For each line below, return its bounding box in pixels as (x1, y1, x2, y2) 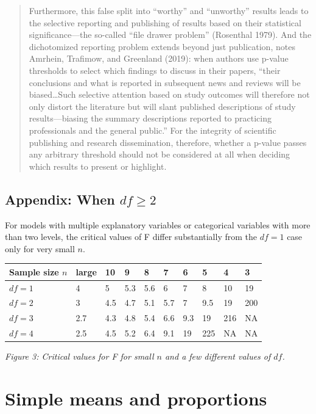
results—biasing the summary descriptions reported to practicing (29, 112, 272, 125)
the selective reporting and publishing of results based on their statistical (29, 16, 301, 29)
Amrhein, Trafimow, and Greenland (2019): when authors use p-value (29, 52, 289, 65)
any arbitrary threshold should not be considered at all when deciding (29, 148, 290, 161)
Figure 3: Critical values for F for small (5, 350, 154, 363)
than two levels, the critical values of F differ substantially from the (5, 230, 257, 243)
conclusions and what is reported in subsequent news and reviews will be (29, 76, 301, 89)
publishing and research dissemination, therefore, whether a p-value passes (29, 136, 307, 148)
